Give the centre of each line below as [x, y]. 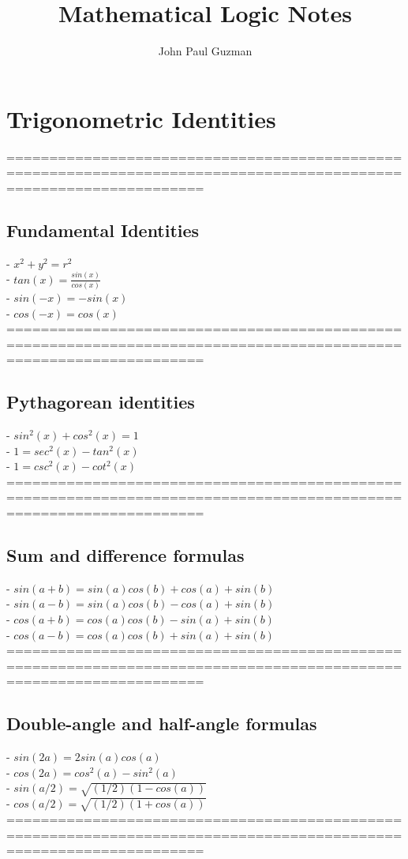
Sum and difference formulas [125, 555]
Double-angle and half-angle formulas [162, 723]
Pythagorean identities [101, 402]
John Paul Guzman [205, 51]
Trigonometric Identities [141, 118]
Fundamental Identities [103, 230]
